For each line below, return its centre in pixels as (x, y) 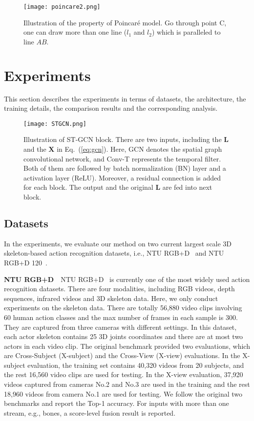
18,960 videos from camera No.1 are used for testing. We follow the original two (123, 393)
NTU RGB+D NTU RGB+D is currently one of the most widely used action (127, 279)
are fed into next (187, 187)
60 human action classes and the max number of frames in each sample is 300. (121, 317)
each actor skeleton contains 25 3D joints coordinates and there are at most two (124, 336)
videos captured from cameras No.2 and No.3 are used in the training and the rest (127, 384)
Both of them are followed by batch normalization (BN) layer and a (125, 168)
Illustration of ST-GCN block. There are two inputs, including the (123, 139)
